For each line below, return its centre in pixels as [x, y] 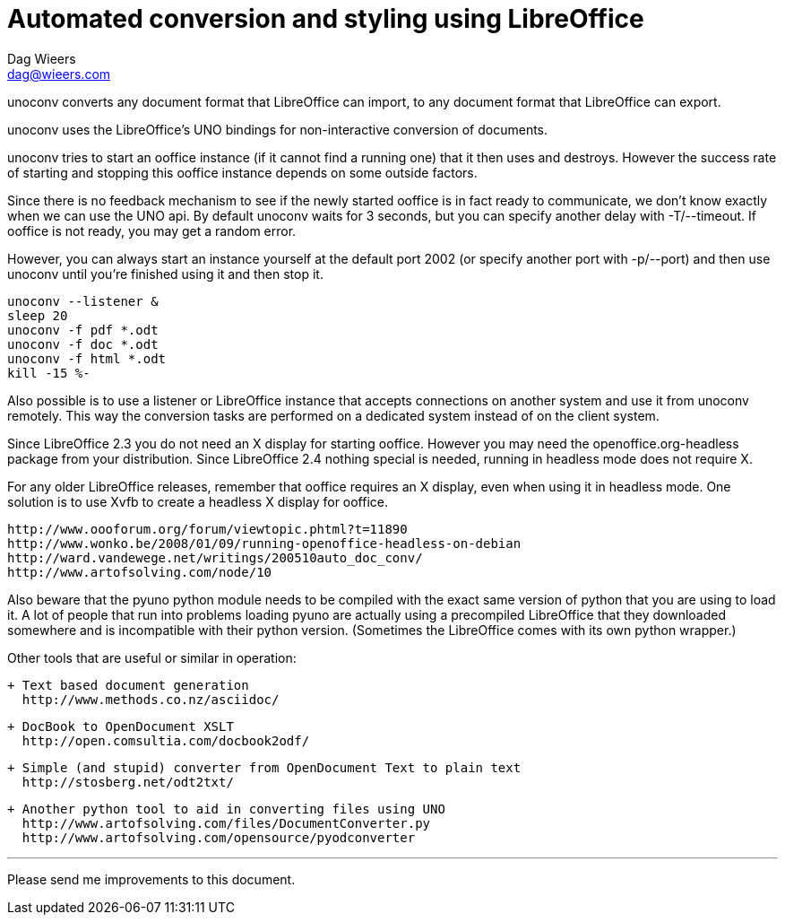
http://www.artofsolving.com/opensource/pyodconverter [219, 837]
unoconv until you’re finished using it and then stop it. [165, 274]
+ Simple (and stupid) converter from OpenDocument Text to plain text [264, 767]
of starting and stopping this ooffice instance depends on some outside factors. [242, 172]
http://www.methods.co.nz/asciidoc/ [151, 699]
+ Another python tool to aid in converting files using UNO [226, 809]
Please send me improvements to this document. [151, 879]
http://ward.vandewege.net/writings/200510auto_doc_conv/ [215, 557]
